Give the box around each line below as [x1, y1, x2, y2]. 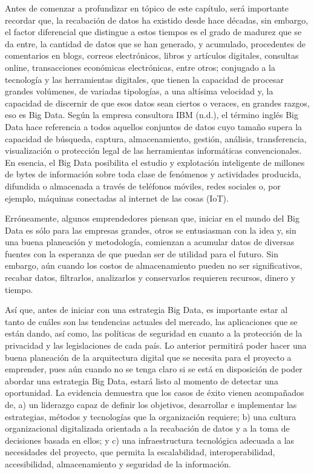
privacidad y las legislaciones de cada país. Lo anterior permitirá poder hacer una [5, 339, 307, 352]
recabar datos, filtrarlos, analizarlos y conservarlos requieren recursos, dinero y [5, 271, 296, 284]
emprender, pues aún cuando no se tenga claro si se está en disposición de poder [5, 363, 303, 375]
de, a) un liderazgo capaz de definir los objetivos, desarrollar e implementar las [5, 398, 297, 410]
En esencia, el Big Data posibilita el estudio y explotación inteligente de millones [5, 156, 305, 168]
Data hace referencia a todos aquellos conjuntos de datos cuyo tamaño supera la [5, 120, 303, 133]
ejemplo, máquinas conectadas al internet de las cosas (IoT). [5, 191, 229, 204]
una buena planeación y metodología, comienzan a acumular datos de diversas [5, 235, 295, 248]
